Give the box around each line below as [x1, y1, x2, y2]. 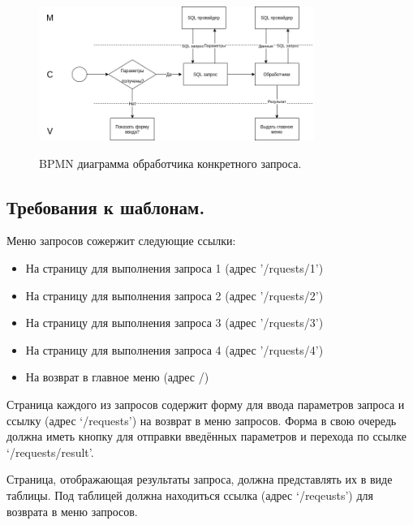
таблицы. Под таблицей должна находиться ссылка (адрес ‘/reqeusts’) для [6, 487, 374, 503]
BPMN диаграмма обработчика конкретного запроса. [39, 154, 302, 171]
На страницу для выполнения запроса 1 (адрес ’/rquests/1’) [25, 260, 324, 277]
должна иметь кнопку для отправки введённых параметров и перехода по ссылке [6, 428, 407, 445]
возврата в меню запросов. [6, 502, 138, 519]
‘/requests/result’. [6, 443, 94, 460]
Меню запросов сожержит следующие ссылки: [6, 232, 236, 249]
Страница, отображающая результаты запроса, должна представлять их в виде [6, 471, 393, 488]
